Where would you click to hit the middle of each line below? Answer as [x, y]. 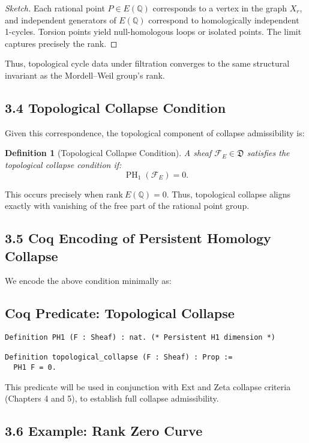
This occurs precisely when [54, 194]
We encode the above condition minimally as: [88, 281]
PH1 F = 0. [35, 368]
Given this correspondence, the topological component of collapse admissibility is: [155, 132]
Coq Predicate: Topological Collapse [120, 313]
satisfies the [268, 153]
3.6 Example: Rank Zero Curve [104, 431]
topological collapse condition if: [63, 164]
